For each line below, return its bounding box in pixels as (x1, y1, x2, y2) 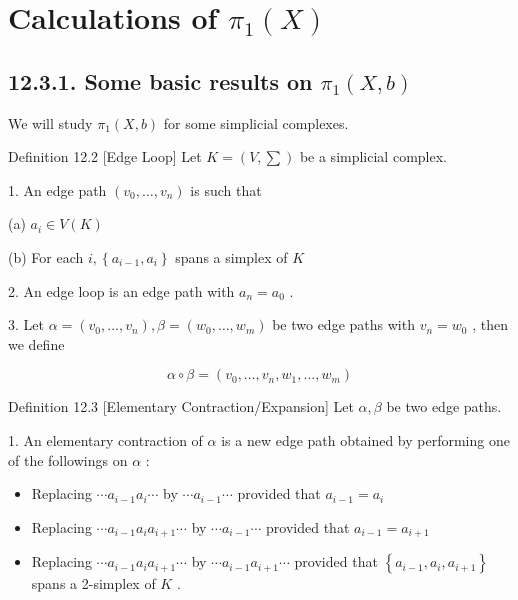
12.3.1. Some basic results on (8, 65, 313, 96)
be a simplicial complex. (299, 146, 447, 167)
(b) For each (8, 246, 84, 267)
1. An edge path (8, 179, 107, 200)
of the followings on (8, 449, 128, 470)
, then (472, 314, 508, 335)
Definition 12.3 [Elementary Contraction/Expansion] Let (8, 396, 354, 417)
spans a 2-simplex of (31, 573, 156, 594)
